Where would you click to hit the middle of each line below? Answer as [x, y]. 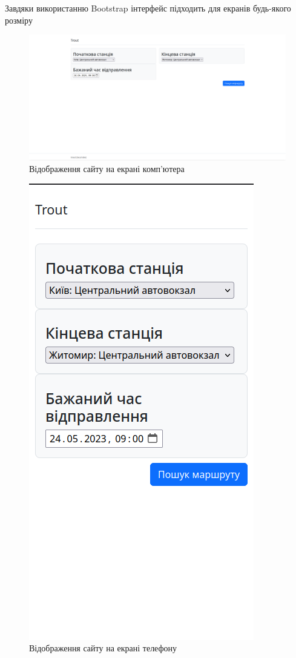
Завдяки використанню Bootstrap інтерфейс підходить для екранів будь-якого [148, 8]
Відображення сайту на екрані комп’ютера [107, 169]
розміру [19, 20]
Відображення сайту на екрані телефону [103, 648]
